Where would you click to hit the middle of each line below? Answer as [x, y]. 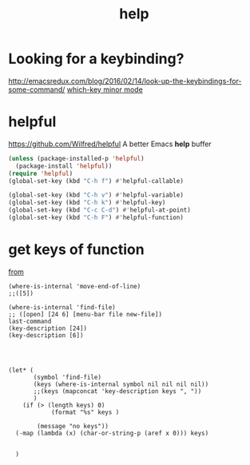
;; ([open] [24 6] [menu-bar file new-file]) [85, 314]
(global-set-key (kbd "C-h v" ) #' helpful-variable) [96, 195]
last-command [30, 321]
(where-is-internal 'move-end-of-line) [75, 286]
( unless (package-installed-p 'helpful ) [77, 158]
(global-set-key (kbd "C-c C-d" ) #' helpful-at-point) [100, 210]
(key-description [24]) [48, 328]
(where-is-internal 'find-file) [62, 307]
